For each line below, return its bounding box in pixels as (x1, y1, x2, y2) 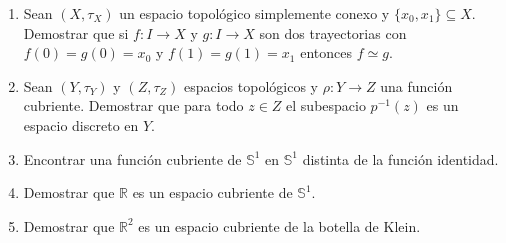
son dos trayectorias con (259, 22, 407, 43)
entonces (300, 42, 352, 63)
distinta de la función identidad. (302, 148, 499, 169)
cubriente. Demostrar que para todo (23, 95, 244, 116)
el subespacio (286, 95, 366, 116)
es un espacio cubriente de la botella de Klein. (138, 215, 421, 236)
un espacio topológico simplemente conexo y (119, 3, 390, 23)
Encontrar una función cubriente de (23, 148, 242, 169)
